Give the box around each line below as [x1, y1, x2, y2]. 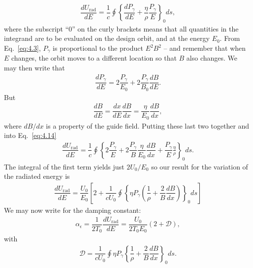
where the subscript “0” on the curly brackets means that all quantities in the [4, 23, 239, 33]
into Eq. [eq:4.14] [4, 130, 57, 140]
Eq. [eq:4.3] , [4, 43, 41, 53]
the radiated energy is [4, 171, 70, 181]
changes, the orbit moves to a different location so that [11, 53, 177, 63]
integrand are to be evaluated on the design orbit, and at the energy [4, 33, 210, 43]
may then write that [4, 63, 65, 73]
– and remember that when [163, 43, 246, 53]
